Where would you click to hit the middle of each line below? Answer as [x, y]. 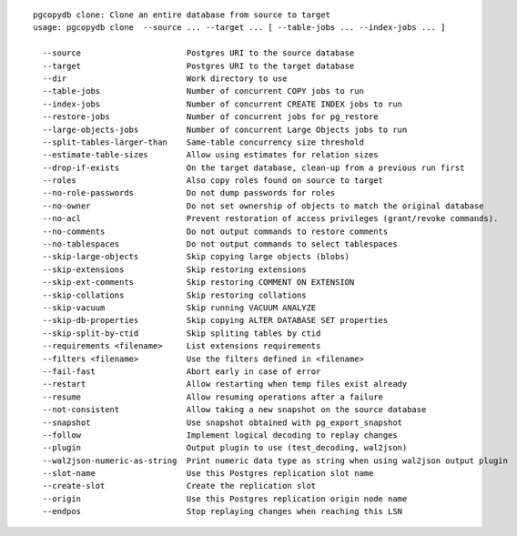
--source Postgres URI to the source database [198, 53]
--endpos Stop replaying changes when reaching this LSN [223, 511]
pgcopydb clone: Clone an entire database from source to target [182, 15]
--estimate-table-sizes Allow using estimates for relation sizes [210, 155]
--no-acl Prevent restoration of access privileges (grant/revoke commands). [270, 219]
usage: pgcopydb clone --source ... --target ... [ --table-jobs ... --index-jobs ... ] [239, 28]
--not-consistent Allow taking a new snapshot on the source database [234, 410]
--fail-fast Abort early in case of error [182, 371]
